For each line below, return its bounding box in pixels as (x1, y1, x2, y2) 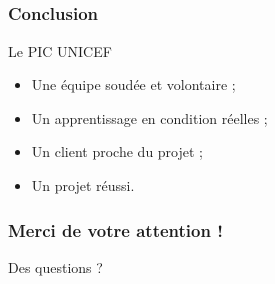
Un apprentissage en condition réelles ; (31, 107, 268, 128)
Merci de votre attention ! (8, 217, 223, 242)
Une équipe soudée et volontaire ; (31, 74, 236, 95)
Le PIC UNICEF (8, 40, 112, 61)
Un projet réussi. (31, 175, 135, 196)
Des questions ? (8, 256, 103, 277)
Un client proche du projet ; (31, 141, 204, 162)
